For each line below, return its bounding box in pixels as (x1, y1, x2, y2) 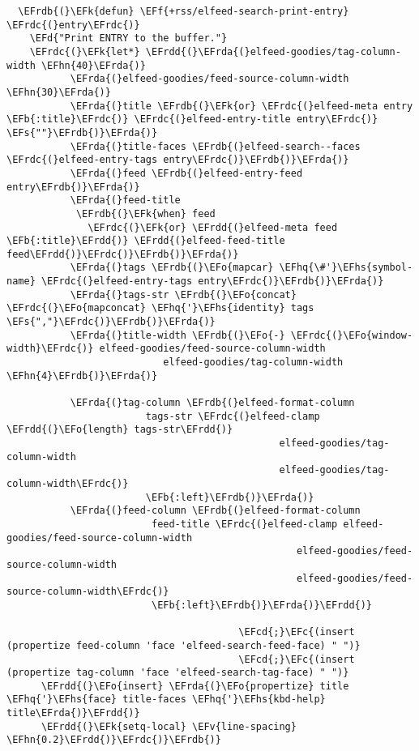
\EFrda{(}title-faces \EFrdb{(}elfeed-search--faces (70, 140, 361, 152)
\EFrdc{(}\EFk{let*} (29, 45, 140, 58)
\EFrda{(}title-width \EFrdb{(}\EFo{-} (70, 329, 285, 341)
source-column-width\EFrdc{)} (6, 586, 169, 598)
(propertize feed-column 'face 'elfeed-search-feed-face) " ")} (6, 639, 361, 651)
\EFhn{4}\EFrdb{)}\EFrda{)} (6, 369, 158, 382)
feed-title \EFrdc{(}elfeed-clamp (151, 518, 338, 530)
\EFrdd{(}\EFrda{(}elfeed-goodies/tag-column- (145, 45, 401, 58)
